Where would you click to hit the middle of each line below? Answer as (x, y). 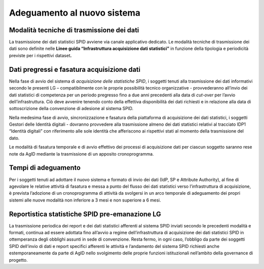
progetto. (18, 260)
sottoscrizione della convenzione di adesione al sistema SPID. (71, 109)
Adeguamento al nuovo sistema (75, 13)
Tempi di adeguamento (45, 168)
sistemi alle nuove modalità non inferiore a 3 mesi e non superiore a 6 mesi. (85, 200)
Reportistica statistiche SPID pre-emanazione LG (85, 214)
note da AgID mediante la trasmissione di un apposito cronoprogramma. (81, 154)
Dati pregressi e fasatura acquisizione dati (75, 69)
